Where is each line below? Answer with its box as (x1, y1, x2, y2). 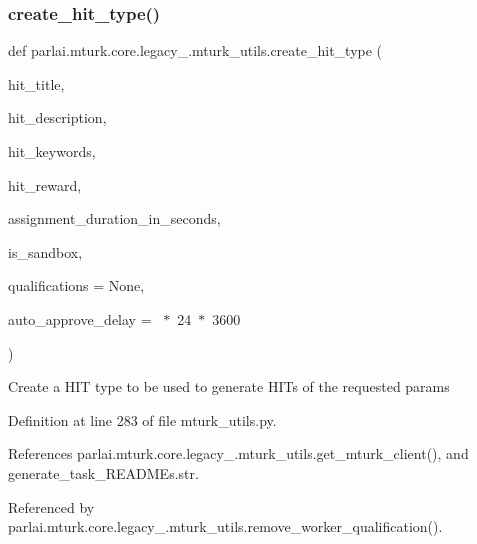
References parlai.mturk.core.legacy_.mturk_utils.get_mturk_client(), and (8, 443, 469, 464)
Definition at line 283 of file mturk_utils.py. (8, 409, 277, 430)
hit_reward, (8, 174, 82, 195)
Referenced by (8, 496, 95, 517)
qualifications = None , (8, 275, 145, 296)
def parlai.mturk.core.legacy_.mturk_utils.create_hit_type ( (8, 40, 383, 61)
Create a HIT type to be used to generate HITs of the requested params (8, 376, 450, 397)
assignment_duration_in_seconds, (8, 208, 221, 229)
